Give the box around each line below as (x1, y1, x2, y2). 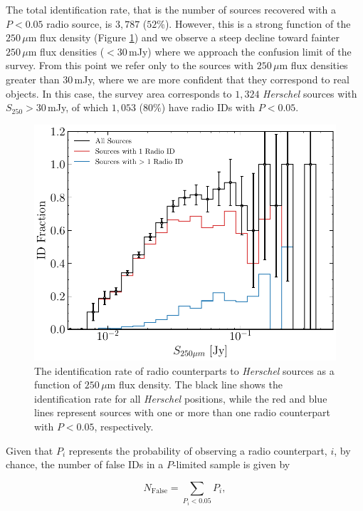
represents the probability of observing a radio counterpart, (68, 443, 327, 458)
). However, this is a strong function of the (164, 16, 351, 31)
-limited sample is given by (172, 457, 290, 472)
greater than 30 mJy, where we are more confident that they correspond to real (6, 71, 349, 86)
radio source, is (46, 16, 112, 31)
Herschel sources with (263, 86, 357, 100)
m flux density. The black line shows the (107, 377, 283, 392)
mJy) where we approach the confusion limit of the (129, 43, 352, 58)
